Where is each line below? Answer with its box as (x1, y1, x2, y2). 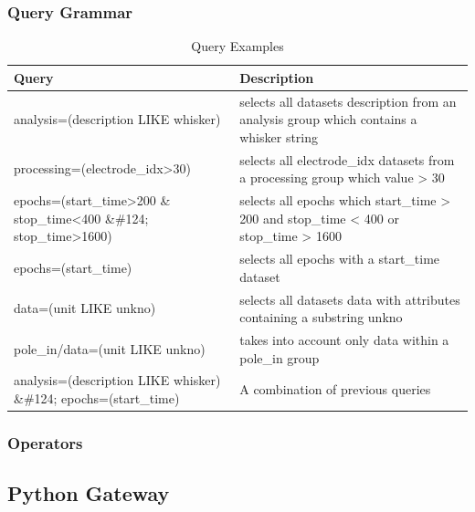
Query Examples (191, 37, 284, 56)
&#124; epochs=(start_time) (14, 389, 180, 408)
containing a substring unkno (239, 308, 403, 327)
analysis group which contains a (239, 110, 417, 129)
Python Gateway (7, 479, 170, 507)
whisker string (239, 127, 319, 146)
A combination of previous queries (239, 380, 431, 399)
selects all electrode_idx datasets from (239, 150, 455, 169)
